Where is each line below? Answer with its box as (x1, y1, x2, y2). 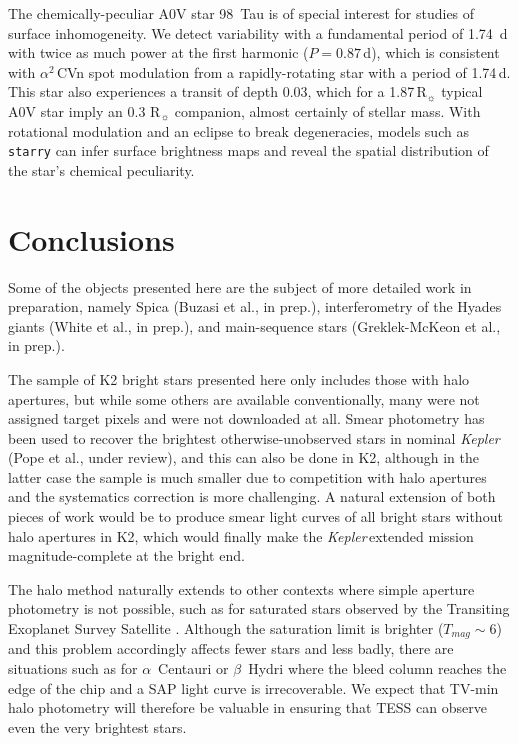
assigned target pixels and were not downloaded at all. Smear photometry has (8, 408, 485, 429)
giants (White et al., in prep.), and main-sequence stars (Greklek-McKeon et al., (8, 315, 501, 336)
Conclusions (8, 218, 175, 259)
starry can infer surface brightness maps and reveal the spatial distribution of (8, 140, 489, 161)
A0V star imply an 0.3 (8, 100, 146, 121)
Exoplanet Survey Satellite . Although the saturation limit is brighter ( (8, 618, 444, 639)
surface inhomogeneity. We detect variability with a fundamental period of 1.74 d (8, 22, 508, 43)
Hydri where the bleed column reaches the (248, 658, 507, 679)
